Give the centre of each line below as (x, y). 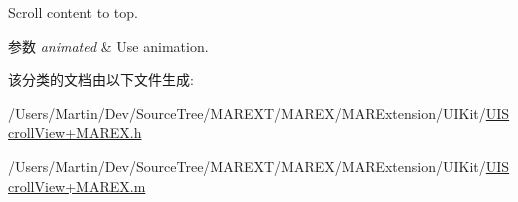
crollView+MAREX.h (75, 132)
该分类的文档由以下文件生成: (101, 79)
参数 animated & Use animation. (108, 45)
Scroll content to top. (73, 12)
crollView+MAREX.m (77, 185)
